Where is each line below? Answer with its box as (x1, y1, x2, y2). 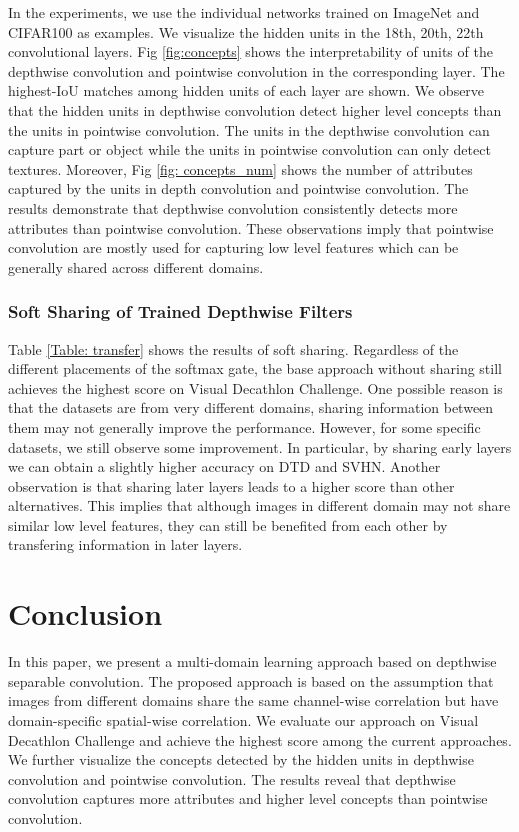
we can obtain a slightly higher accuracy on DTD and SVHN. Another (8, 456, 441, 477)
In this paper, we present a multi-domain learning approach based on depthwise (8, 651, 497, 672)
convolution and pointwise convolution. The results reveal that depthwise (8, 768, 456, 789)
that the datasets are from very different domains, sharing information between (8, 397, 494, 418)
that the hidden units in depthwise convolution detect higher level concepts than (8, 99, 502, 120)
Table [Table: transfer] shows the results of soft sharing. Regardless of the (8, 338, 459, 359)
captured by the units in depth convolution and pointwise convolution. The (8, 178, 469, 199)
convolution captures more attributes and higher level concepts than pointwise (8, 788, 488, 809)
